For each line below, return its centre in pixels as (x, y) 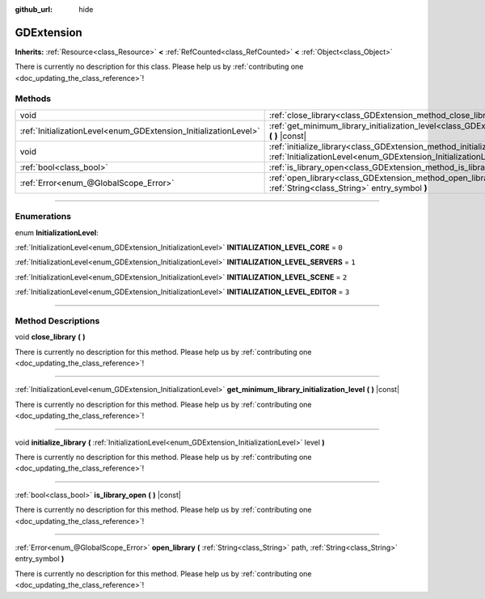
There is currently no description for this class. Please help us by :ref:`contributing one (159, 67)
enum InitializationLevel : (57, 232)
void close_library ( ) (50, 337)
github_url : (34, 9)
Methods (33, 99)
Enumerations (43, 217)
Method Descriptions (57, 321)
